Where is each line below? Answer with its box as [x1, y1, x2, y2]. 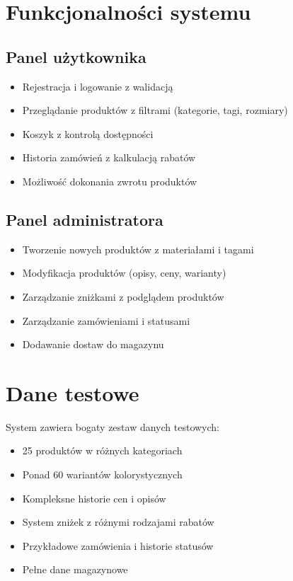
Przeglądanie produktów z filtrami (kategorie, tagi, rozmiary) [22, 103, 288, 117]
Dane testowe [6, 378, 139, 407]
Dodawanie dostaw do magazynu [22, 337, 164, 352]
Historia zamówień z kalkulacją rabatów [22, 150, 196, 165]
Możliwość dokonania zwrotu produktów [22, 173, 197, 188]
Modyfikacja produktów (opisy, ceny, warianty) [22, 265, 226, 280]
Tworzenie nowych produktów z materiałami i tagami [22, 241, 254, 256]
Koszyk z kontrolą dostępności [22, 126, 154, 141]
